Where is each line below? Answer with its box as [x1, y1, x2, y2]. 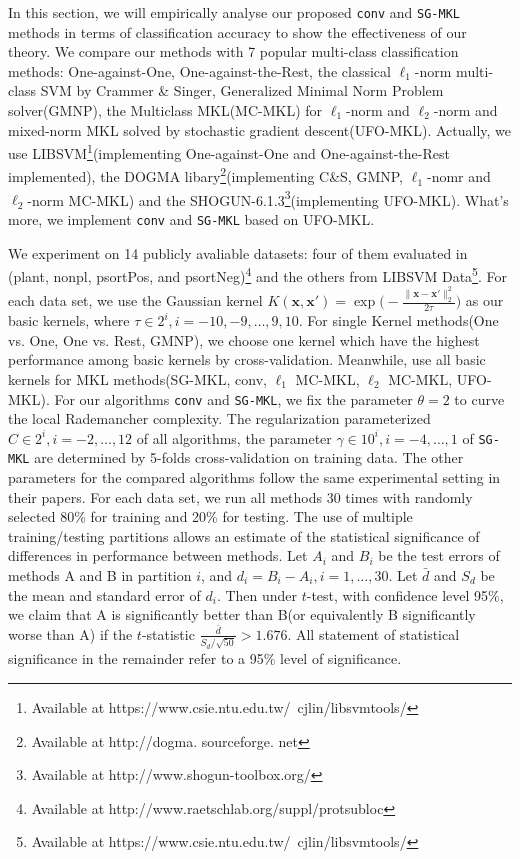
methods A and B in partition [8, 565, 192, 586]
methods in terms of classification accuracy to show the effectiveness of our [8, 21, 467, 42]
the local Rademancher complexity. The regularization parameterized [8, 408, 431, 429]
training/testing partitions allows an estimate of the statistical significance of [8, 525, 480, 546]
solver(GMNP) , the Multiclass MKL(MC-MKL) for [8, 100, 323, 121]
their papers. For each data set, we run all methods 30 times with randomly [8, 486, 473, 507]
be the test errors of [378, 545, 500, 566]
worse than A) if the [8, 623, 133, 644]
